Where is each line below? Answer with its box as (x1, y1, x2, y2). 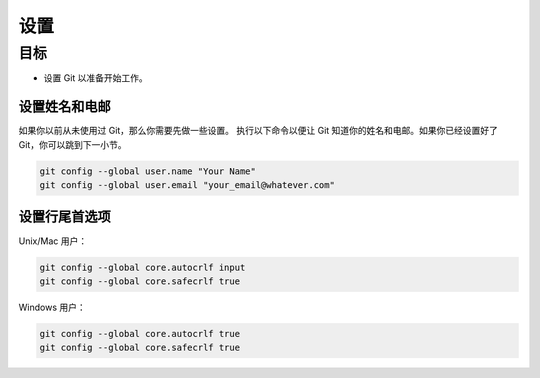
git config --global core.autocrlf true (39, 328, 240, 339)
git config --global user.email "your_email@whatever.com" (39, 180, 335, 191)
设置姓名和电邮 (18, 98, 111, 115)
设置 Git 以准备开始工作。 (43, 72, 149, 84)
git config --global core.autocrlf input (39, 261, 246, 273)
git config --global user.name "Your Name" (39, 165, 257, 177)
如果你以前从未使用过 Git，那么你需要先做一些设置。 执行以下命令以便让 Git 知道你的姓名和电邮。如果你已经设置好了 (18, 125, 499, 137)
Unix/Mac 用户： (18, 235, 88, 247)
